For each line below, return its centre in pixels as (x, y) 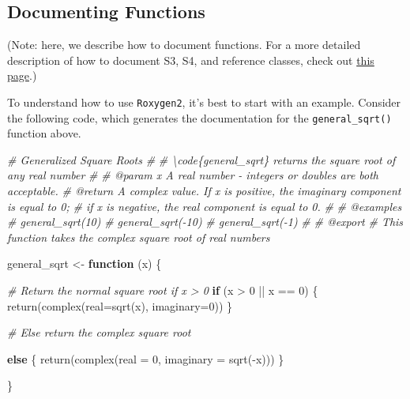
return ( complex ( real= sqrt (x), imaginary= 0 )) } (120, 305)
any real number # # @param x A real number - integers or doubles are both (193, 175)
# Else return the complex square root (99, 332)
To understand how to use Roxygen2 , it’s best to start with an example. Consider (204, 102)
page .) (22, 75)
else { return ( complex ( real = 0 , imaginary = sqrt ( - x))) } (146, 358)
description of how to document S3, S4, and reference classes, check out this (191, 60)
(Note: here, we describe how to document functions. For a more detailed (184, 45)
